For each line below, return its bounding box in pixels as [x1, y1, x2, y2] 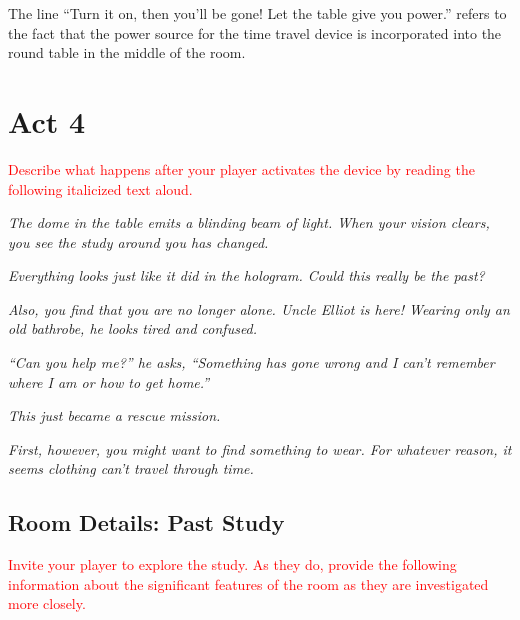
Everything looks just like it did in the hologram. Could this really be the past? [8, 265, 485, 286]
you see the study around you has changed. [8, 231, 269, 252]
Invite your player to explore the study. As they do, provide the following [8, 554, 457, 575]
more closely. [8, 593, 86, 614]
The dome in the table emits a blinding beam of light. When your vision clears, [8, 212, 490, 233]
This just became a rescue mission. [8, 405, 221, 426]
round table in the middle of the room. [8, 42, 246, 63]
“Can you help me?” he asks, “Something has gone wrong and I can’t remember [8, 352, 495, 373]
